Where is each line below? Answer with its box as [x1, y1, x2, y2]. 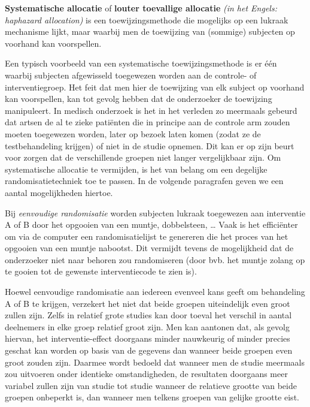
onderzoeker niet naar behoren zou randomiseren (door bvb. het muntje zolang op [5, 253, 305, 266]
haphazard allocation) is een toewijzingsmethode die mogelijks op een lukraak [5, 13, 288, 26]
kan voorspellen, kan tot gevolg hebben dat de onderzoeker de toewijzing [5, 92, 272, 105]
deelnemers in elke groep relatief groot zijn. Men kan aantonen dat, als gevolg [5, 320, 290, 333]
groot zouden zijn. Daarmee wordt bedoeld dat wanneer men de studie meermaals [5, 355, 305, 368]
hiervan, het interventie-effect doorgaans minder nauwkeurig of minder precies [5, 332, 290, 345]
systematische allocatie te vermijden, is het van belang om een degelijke [5, 162, 268, 175]
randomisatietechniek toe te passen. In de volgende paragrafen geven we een [5, 174, 284, 187]
